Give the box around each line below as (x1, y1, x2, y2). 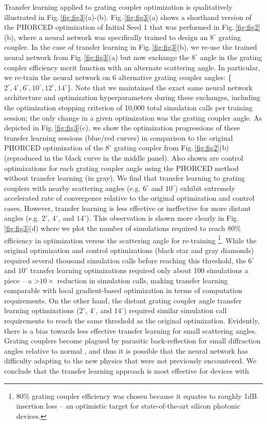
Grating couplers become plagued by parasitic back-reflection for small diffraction (4, 335, 261, 346)
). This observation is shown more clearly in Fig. (86, 213, 239, 223)
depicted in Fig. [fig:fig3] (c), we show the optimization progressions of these (4, 122, 240, 133)
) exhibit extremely (175, 182, 235, 193)
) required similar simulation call (124, 305, 227, 316)
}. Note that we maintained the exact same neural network (67, 82, 253, 92)
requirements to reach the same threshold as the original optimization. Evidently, (4, 315, 260, 326)
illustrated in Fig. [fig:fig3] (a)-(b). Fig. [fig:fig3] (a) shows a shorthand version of (4, 11, 252, 22)
